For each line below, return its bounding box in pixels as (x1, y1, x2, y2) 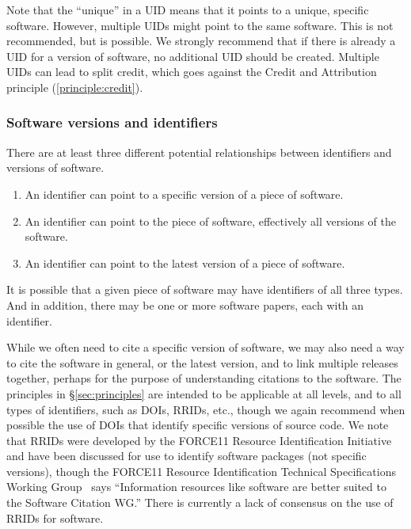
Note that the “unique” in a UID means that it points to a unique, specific (6, 2, 369, 17)
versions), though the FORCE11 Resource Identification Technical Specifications (6, 462, 396, 479)
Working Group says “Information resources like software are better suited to (6, 478, 386, 495)
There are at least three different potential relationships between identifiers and (6, 143, 392, 160)
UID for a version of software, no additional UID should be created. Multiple (6, 48, 379, 64)
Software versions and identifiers (6, 112, 218, 132)
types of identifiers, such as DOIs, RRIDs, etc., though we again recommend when (6, 401, 405, 417)
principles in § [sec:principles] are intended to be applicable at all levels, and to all (6, 385, 401, 402)
